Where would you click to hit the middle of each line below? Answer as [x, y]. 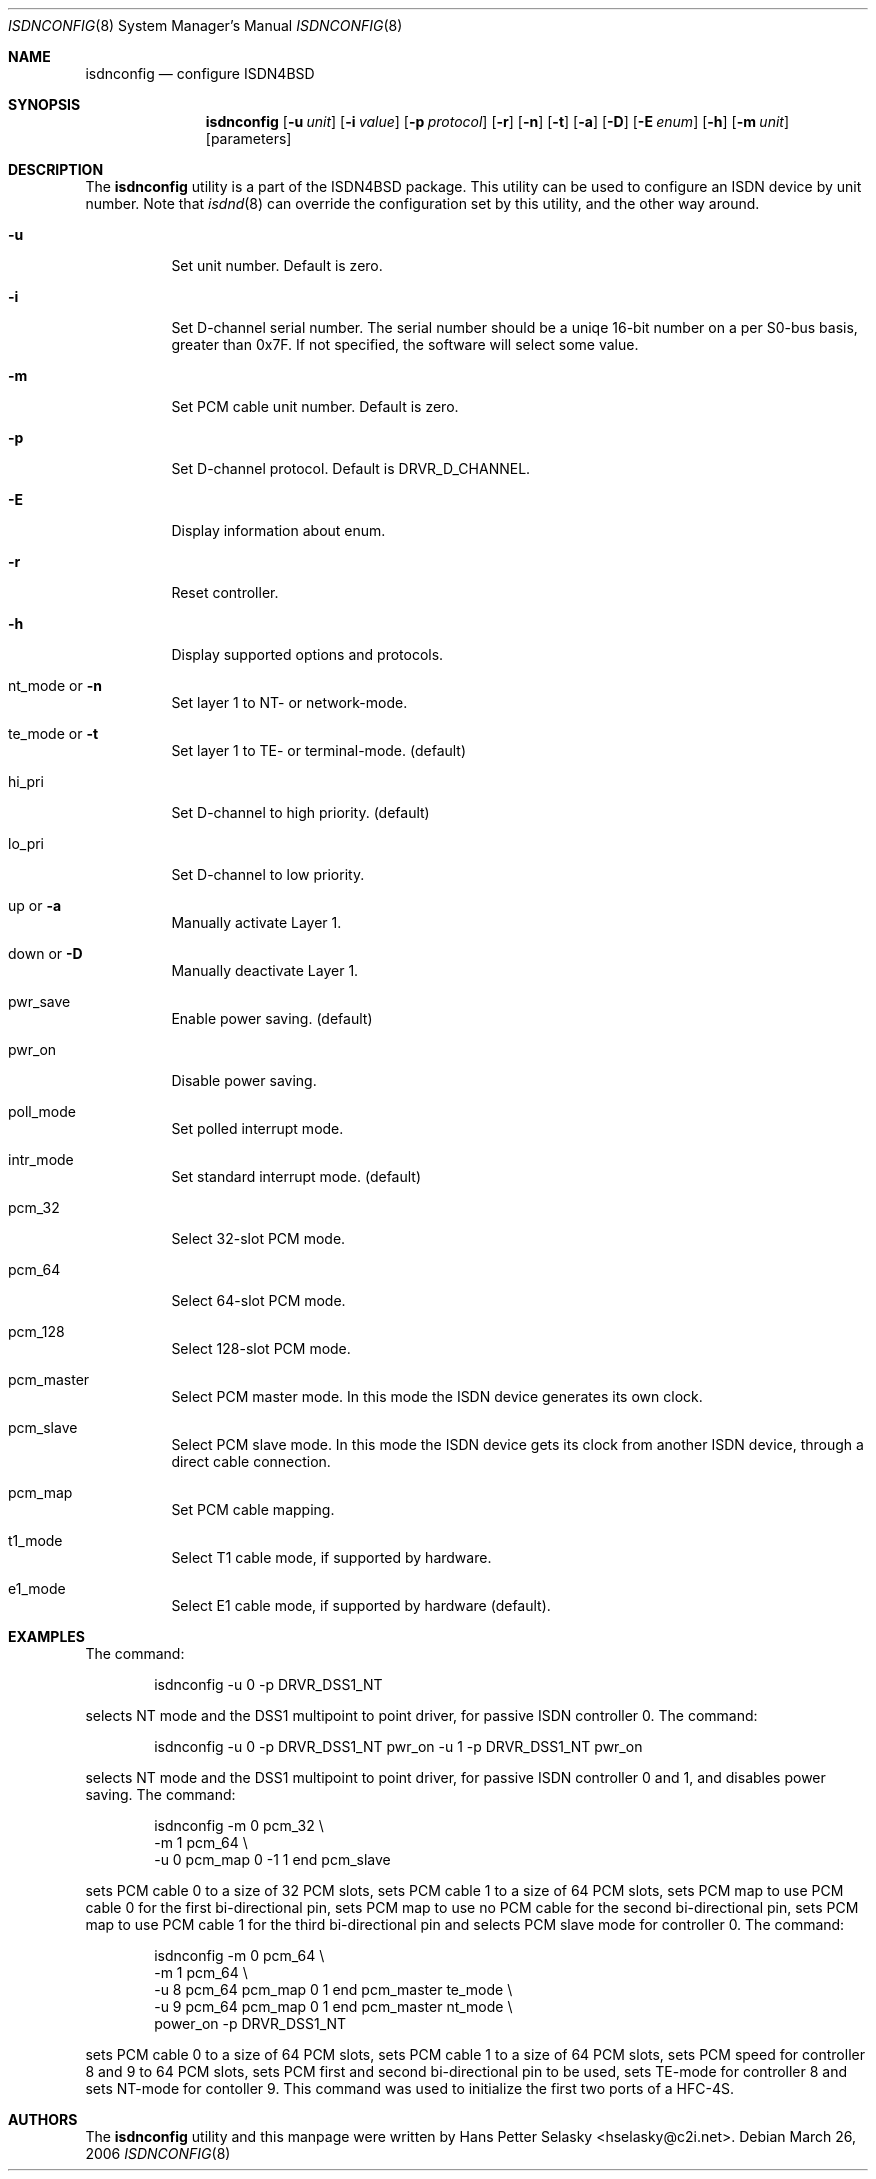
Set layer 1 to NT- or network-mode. [289, 702]
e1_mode [37, 1588]
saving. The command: [160, 1794]
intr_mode [41, 1159]
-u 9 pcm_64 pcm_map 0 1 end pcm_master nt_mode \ [333, 2006]
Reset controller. [225, 592]
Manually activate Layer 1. [256, 922]
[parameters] [248, 138]
